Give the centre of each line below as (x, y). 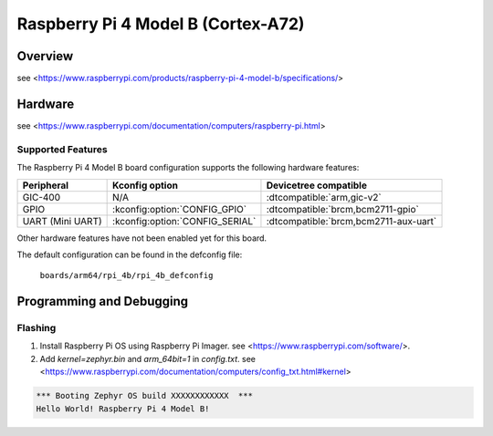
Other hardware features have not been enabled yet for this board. (142, 238)
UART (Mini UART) (62, 221)
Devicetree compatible (316, 185)
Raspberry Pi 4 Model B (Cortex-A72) (161, 24)
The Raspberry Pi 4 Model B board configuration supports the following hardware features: (188, 168)
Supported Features (63, 149)
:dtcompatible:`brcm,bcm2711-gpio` (342, 209)
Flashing (37, 328)
